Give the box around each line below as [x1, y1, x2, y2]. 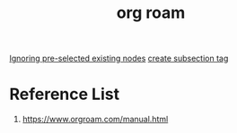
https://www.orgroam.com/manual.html [22, 114, 169, 125]
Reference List [9, 84, 119, 104]
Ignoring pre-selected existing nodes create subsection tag [9, 53, 229, 64]
